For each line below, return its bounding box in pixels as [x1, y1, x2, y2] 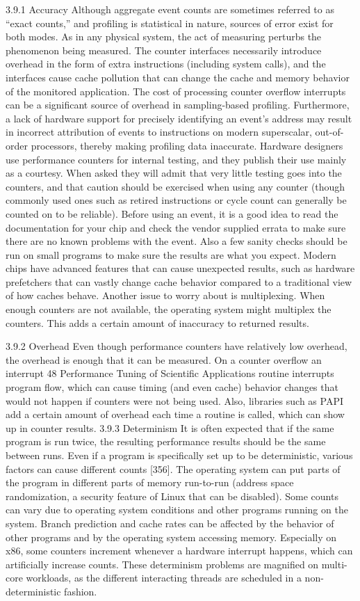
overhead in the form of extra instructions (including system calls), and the [6, 56, 326, 71]
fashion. [64, 584, 97, 598]
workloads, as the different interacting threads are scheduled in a [26, 570, 302, 585]
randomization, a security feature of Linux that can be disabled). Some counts [6, 488, 338, 503]
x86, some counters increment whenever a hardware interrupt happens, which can [6, 543, 353, 558]
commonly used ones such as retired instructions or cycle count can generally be [6, 193, 347, 207]
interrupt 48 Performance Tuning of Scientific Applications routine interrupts [6, 366, 334, 380]
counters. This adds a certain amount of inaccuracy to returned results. [6, 315, 309, 330]
